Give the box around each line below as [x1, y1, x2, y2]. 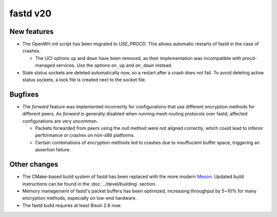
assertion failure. [35, 147, 71, 153]
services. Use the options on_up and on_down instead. [56, 62, 173, 69]
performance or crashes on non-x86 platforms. [35, 132, 135, 139]
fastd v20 [9, 8, 52, 19]
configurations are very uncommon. [22, 118, 98, 124]
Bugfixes [9, 90, 39, 98]
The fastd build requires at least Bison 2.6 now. [22, 202, 122, 208]
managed [35, 62, 55, 69]
